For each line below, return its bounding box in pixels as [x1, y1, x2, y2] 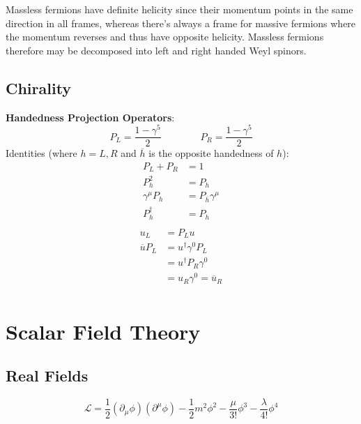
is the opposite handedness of [148, 146, 274, 160]
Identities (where [6, 146, 77, 160]
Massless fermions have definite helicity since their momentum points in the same [6, 2, 353, 16]
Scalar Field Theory [6, 317, 201, 345]
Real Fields [6, 365, 89, 386]
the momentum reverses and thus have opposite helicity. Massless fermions [6, 29, 324, 44]
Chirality [6, 77, 72, 98]
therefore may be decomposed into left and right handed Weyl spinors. [6, 43, 307, 57]
